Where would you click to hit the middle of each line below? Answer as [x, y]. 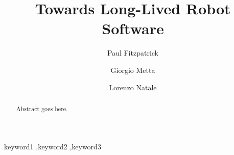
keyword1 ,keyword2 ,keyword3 [53, 146]
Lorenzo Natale [133, 87]
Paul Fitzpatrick [133, 53]
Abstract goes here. [42, 108]
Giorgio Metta [133, 70]
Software [133, 28]
